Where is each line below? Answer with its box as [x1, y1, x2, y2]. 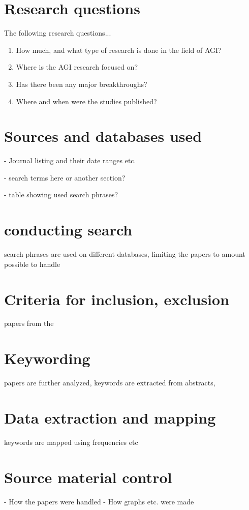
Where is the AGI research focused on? [16, 62, 138, 72]
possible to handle [4, 258, 60, 269]
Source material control [4, 466, 172, 487]
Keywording [4, 348, 90, 369]
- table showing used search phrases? [4, 189, 118, 200]
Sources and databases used [4, 126, 202, 146]
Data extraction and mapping [4, 407, 216, 428]
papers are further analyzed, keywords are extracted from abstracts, [4, 377, 215, 388]
